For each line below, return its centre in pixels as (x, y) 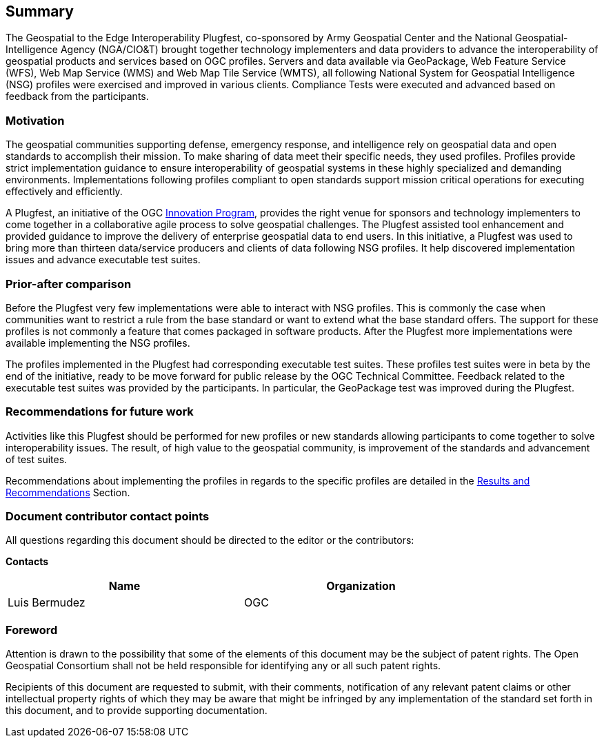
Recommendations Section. (68, 492)
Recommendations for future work (100, 412)
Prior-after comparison (69, 284)
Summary (40, 11)
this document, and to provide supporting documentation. (137, 711)
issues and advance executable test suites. (103, 260)
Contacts (27, 562)
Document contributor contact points (108, 517)
